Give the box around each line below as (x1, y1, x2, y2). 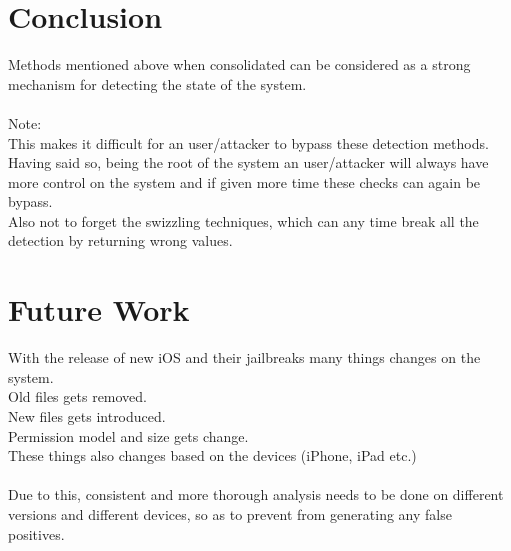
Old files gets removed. (8, 386, 148, 407)
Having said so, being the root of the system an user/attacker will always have (8, 152, 489, 173)
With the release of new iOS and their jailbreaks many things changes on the (8, 347, 481, 368)
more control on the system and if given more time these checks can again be (8, 171, 481, 192)
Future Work (8, 289, 190, 330)
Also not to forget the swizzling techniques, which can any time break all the (8, 210, 479, 231)
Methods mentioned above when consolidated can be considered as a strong (8, 54, 471, 75)
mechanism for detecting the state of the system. (8, 73, 307, 94)
